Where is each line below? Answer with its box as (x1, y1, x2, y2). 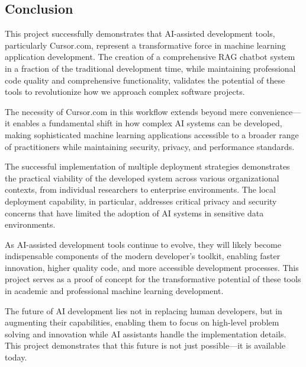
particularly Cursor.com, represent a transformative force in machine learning (5, 39, 286, 51)
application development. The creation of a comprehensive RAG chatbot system (5, 50, 295, 63)
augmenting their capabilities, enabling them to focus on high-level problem (5, 316, 279, 328)
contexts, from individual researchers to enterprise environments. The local (5, 183, 276, 196)
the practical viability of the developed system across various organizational (5, 171, 279, 184)
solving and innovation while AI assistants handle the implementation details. (5, 327, 286, 340)
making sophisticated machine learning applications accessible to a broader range (5, 128, 299, 141)
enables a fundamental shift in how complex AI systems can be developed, (12, 117, 282, 129)
